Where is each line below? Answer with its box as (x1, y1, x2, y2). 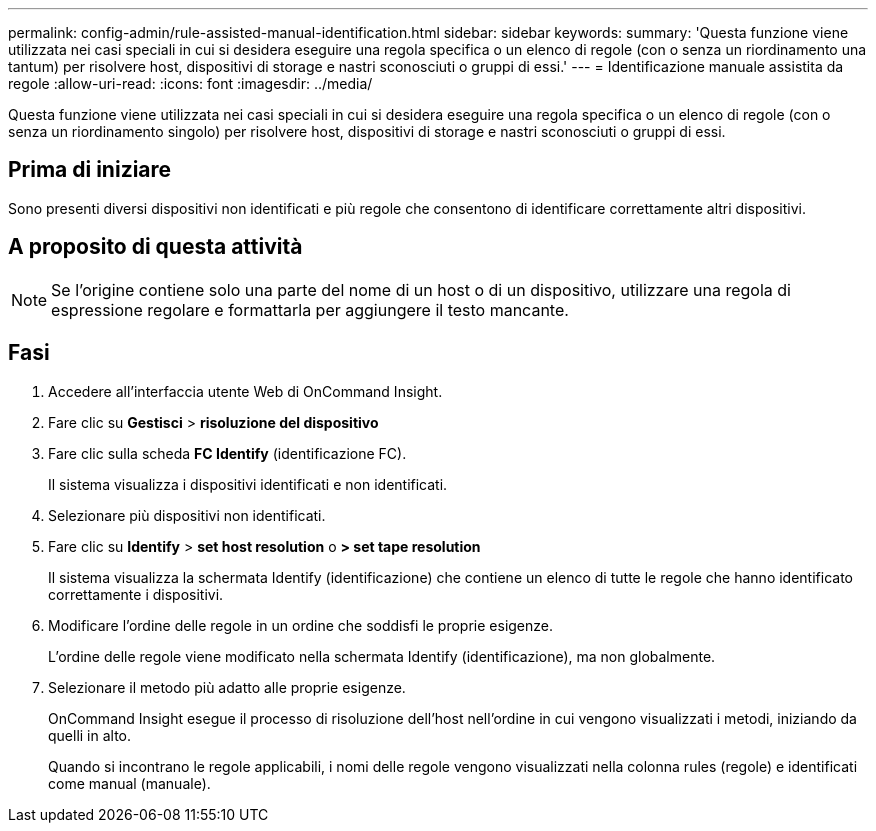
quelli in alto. (48, 726, 132, 744)
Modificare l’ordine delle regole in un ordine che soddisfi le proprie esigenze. (48, 616, 554, 634)
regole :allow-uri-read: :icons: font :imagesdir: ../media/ (8, 75, 373, 92)
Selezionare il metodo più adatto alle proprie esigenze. (48, 678, 406, 696)
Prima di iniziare (8, 157, 172, 183)
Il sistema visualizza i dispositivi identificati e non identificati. (48, 475, 448, 493)
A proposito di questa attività (8, 234, 303, 260)
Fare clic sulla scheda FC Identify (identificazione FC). (48, 444, 407, 462)
